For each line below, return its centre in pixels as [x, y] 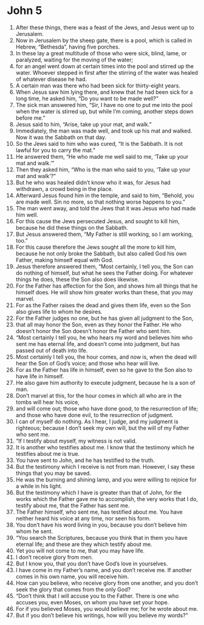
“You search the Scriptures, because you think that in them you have [101, 537]
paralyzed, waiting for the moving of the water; [74, 60]
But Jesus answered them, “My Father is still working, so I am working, [104, 234]
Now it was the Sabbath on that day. [61, 137]
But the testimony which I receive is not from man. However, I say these [105, 466]
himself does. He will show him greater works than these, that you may [104, 292]
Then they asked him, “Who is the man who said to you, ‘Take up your [103, 169]
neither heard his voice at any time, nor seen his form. [83, 518]
